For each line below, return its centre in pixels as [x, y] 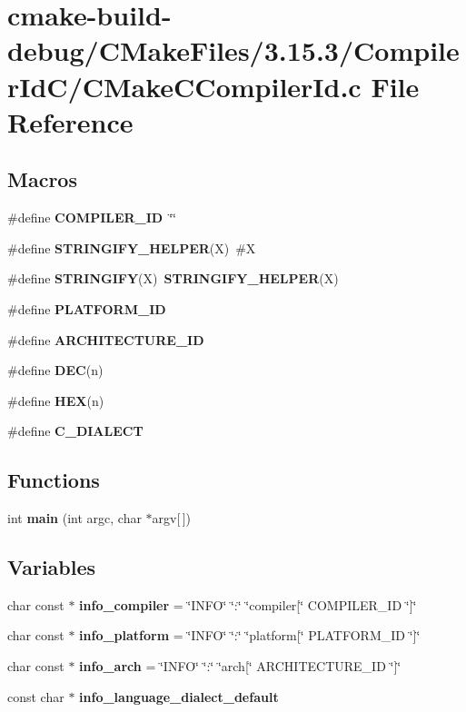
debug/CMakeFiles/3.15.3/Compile [233, 50]
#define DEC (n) [55, 370]
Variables [52, 567]
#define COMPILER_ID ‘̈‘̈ [92, 218]
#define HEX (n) [56, 400]
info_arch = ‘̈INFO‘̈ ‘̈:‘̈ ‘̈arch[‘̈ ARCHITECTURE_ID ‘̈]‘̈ [240, 666]
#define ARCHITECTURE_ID [106, 339]
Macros [42, 179]
